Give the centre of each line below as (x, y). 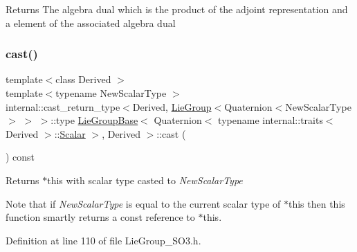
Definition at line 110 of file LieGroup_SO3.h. (103, 240)
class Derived (83, 79)
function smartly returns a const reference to (100, 217)
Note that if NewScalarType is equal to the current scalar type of (143, 203)
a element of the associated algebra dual (91, 22)
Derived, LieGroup (172, 106)
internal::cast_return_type (63, 106)
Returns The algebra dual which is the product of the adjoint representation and (177, 9)
